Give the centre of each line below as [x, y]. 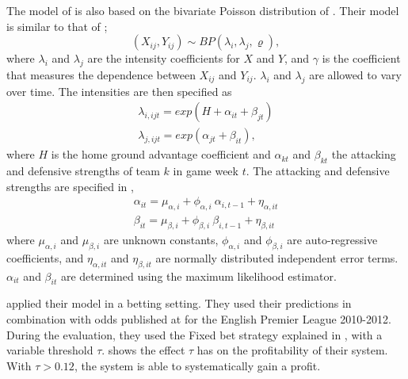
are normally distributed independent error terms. [277, 257]
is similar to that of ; [57, 26]
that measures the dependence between [101, 74]
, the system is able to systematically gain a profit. [197, 365]
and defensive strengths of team [83, 171]
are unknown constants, [161, 240]
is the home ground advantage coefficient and [161, 154]
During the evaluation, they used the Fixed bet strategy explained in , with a [194, 334]
